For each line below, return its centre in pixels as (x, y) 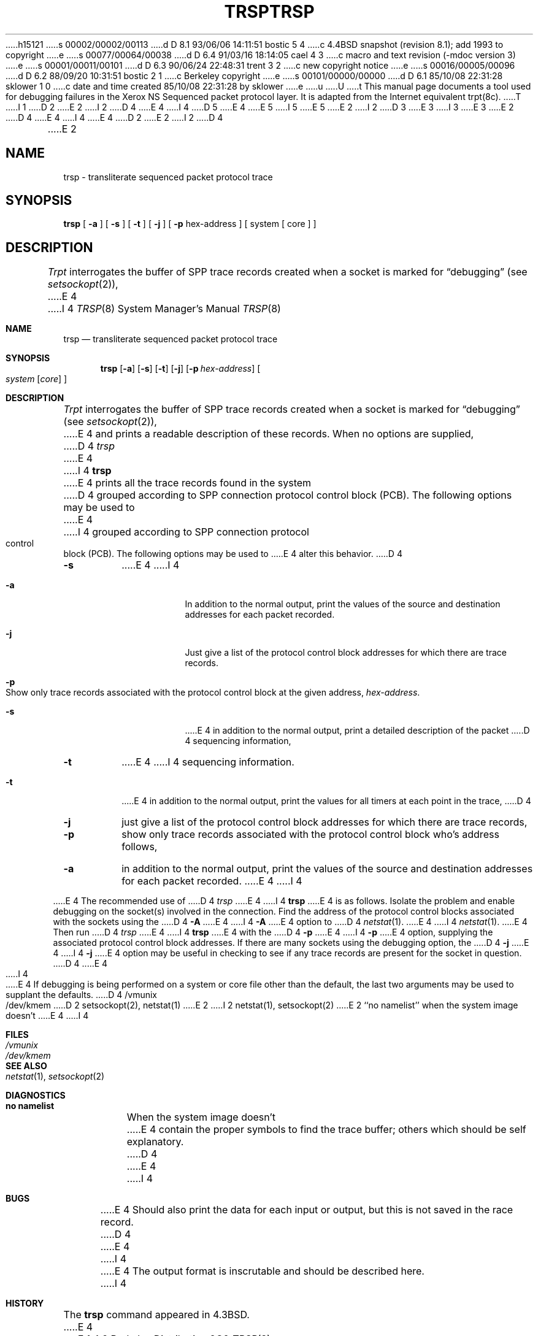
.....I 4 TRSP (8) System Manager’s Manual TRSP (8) (164, 309)
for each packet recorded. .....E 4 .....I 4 (212, 881)
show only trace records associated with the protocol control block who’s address (310, 835)
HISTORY (25, 1303)
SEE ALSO (26, 1066)
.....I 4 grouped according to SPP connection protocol (186, 532)
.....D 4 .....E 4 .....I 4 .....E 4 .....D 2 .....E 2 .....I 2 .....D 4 (114, 117)
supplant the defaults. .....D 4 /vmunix (81, 995)
